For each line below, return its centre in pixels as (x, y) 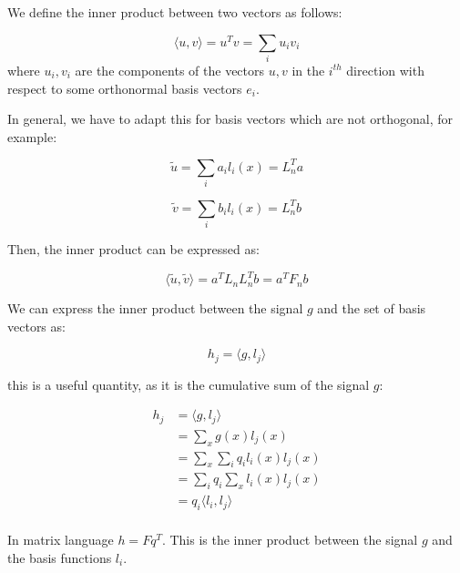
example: (32, 136)
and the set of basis (372, 308)
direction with (385, 70)
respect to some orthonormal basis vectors (125, 88)
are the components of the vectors (170, 70)
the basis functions (60, 557)
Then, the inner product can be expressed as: (133, 248)
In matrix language (61, 540)
